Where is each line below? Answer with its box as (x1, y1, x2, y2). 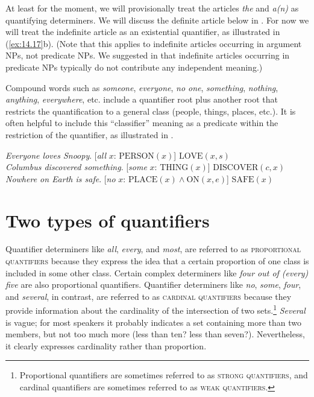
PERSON (119, 151, 154, 160)
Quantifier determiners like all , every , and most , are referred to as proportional (5, 243, 301, 255)
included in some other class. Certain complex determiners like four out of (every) (5, 266, 309, 279)
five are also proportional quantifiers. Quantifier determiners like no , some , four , (5, 278, 301, 291)
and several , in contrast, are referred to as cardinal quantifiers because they (5, 290, 292, 302)
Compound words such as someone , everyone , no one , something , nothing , (5, 81, 278, 94)
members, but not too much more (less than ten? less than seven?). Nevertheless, (5, 328, 305, 340)
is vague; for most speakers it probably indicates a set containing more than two (5, 316, 301, 328)
